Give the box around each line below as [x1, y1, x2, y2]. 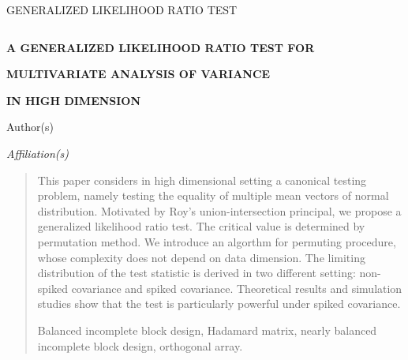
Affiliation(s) [6, 144, 69, 161]
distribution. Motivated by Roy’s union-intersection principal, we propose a [37, 202, 402, 219]
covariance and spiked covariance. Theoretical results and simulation [71, 279, 402, 296]
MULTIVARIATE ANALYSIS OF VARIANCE [6, 66, 271, 82]
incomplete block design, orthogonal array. [37, 337, 243, 354]
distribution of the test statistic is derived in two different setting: [37, 264, 356, 281]
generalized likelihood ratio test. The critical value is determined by [37, 218, 365, 234]
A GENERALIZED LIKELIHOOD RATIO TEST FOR [6, 39, 315, 55]
